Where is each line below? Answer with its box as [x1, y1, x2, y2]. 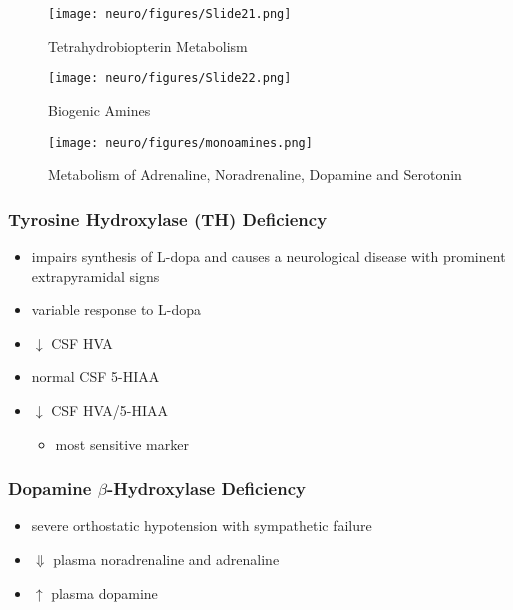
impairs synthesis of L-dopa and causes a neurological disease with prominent [31, 245, 506, 266]
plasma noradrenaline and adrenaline [53, 548, 280, 569]
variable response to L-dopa [31, 299, 202, 320]
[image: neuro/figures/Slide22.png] [48, 71, 292, 86]
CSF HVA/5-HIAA [51, 399, 169, 420]
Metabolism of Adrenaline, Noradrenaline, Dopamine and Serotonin [48, 164, 462, 185]
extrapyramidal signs [31, 265, 160, 286]
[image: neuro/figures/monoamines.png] [48, 135, 313, 150]
